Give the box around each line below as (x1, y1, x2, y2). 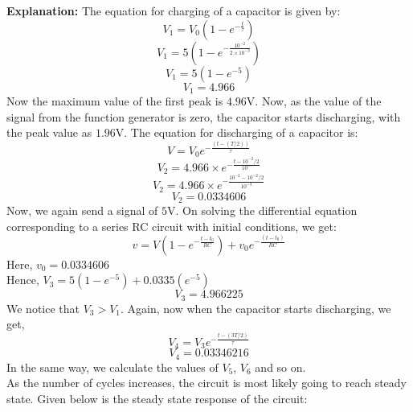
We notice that (6, 299, 80, 316)
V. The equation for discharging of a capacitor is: (115, 124, 358, 141)
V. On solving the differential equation (167, 202, 358, 219)
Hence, (6, 271, 39, 288)
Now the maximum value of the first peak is (6, 93, 223, 109)
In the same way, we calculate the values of (6, 358, 219, 375)
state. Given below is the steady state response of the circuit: (6, 389, 308, 406)
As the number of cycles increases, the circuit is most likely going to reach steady (6, 374, 407, 391)
